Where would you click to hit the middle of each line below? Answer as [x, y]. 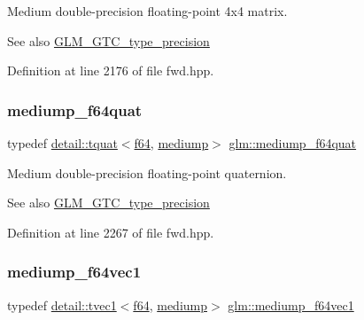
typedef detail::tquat [62, 143]
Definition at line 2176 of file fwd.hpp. [111, 70]
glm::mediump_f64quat [293, 143]
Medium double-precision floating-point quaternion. [147, 172]
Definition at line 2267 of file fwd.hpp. [111, 232]
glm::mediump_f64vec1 [291, 304]
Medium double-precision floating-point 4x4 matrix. [147, 11]
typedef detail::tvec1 [62, 304]
